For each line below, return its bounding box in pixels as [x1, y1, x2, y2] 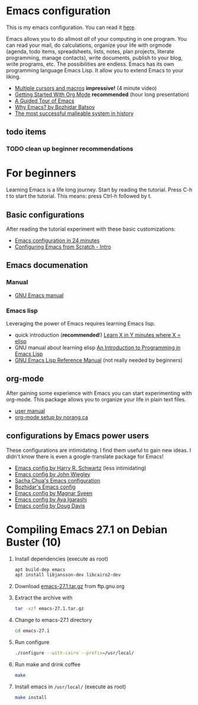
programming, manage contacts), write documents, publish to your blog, [6, 54, 183, 61]
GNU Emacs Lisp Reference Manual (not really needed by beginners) [14, 356, 183, 363]
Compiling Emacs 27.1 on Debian [6, 523, 168, 536]
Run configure [14, 639, 50, 646]
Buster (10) [6, 535, 61, 549]
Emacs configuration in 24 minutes [14, 237, 100, 244]
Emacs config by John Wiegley [14, 470, 90, 478]
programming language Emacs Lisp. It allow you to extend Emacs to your [6, 66, 184, 74]
